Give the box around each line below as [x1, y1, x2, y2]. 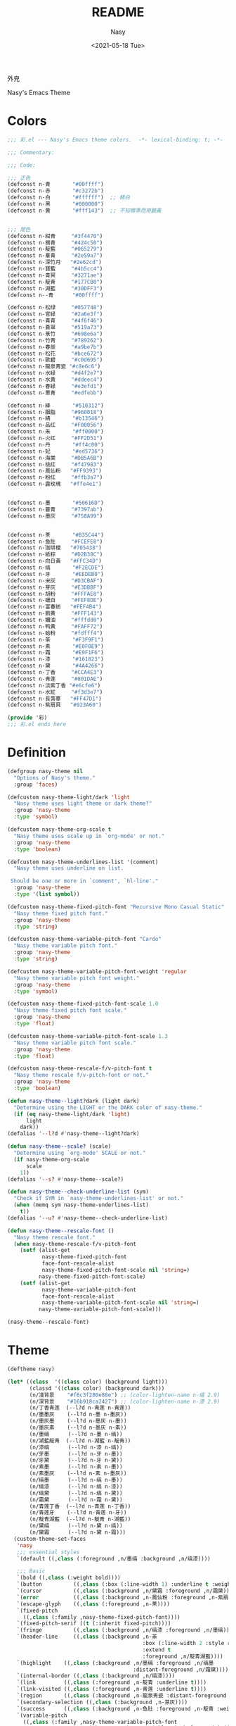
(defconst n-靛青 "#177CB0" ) [7, 278, 103, 285]
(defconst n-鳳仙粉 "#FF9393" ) [7, 468, 102, 475]
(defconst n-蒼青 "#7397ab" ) [7, 506, 103, 513]
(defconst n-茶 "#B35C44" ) [7, 531, 104, 539]
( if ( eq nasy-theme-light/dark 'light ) [13, 1111, 131, 1118]
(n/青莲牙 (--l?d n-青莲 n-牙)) [29, 1509, 127, 1516]
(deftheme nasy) [7, 1365, 55, 1372]
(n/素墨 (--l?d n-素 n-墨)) [29, 1463, 123, 1470]
